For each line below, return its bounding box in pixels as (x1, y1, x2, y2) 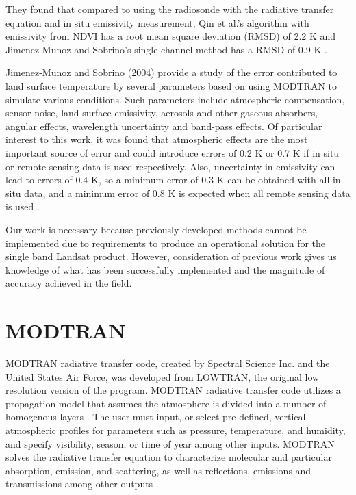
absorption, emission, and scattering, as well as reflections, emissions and (5, 463, 311, 477)
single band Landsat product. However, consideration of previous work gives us (5, 249, 337, 264)
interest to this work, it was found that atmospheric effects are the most (5, 132, 308, 147)
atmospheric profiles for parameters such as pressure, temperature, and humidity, (5, 422, 346, 437)
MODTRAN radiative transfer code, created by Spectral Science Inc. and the (5, 356, 330, 370)
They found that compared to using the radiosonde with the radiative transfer (5, 2, 334, 16)
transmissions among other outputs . (5, 477, 159, 491)
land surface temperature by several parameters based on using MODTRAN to (5, 78, 337, 92)
